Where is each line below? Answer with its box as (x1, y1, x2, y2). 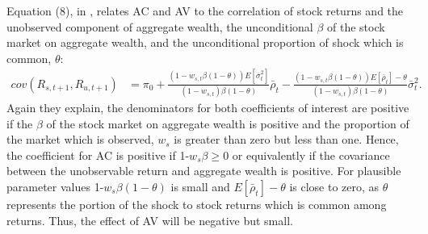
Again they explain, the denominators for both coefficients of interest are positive (6, 99, 409, 116)
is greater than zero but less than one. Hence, (174, 131, 399, 148)
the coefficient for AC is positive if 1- (6, 146, 190, 163)
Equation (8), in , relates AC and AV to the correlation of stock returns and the (6, 2, 404, 19)
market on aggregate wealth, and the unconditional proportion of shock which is (6, 34, 404, 51)
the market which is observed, (6, 131, 154, 148)
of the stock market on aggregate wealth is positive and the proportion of (46, 115, 409, 132)
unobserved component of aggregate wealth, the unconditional (6, 18, 313, 35)
